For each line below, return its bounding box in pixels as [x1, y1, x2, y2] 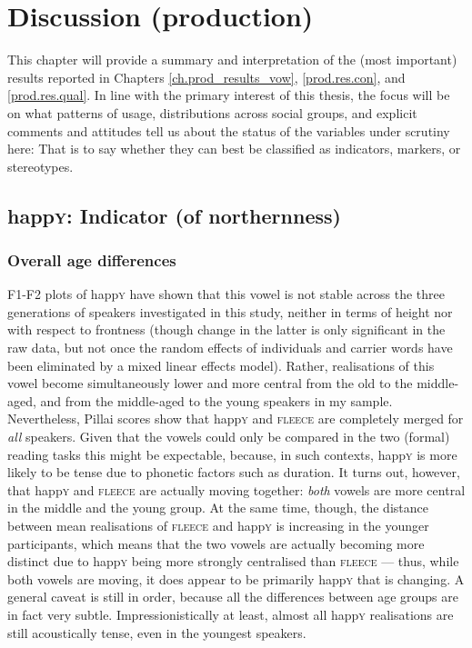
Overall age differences [7, 248, 176, 271]
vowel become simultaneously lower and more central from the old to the [7, 374, 413, 393]
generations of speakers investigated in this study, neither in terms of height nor [7, 302, 453, 321]
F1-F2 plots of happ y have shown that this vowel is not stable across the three [7, 284, 445, 304]
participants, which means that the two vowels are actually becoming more [7, 533, 425, 553]
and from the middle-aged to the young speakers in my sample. [40, 391, 393, 410]
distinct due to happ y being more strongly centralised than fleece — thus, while [7, 552, 459, 571]
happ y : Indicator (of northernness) [7, 201, 341, 229]
